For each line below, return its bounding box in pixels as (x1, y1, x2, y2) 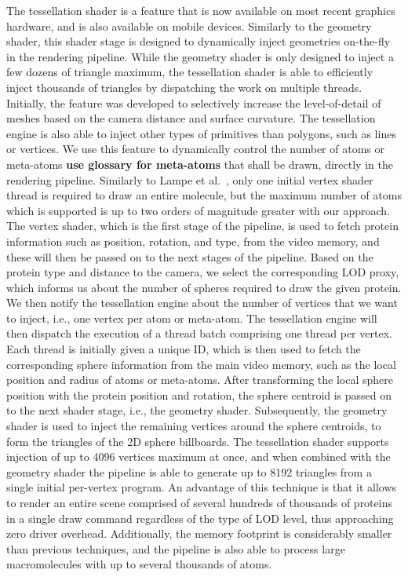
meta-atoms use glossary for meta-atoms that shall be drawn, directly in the (6, 155, 393, 172)
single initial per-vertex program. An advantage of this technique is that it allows (6, 479, 397, 495)
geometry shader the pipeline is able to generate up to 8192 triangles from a (6, 463, 372, 480)
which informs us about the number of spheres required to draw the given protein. (6, 279, 402, 295)
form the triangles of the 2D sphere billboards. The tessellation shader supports (6, 433, 389, 449)
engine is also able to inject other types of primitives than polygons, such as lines (6, 125, 396, 141)
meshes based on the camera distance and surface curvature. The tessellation (6, 110, 376, 126)
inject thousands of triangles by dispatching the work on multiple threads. (6, 79, 362, 95)
